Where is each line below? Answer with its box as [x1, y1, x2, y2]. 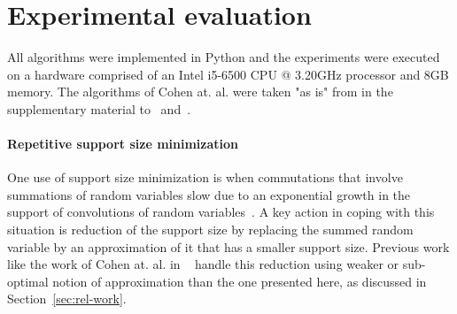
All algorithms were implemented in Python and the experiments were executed [7, 48, 440, 66]
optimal [7, 272, 49, 290]
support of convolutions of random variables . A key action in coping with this [7, 203, 435, 221]
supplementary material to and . [7, 99, 191, 118]
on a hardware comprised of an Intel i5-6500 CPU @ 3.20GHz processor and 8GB [7, 65, 449, 83]
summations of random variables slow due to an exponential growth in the [7, 185, 411, 203]
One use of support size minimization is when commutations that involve [7, 168, 403, 187]
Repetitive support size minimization [7, 134, 239, 153]
